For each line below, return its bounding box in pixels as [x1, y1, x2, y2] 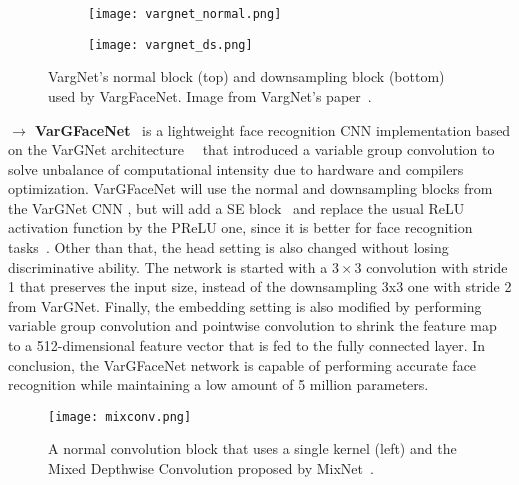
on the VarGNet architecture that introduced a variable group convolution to [8, 139, 495, 160]
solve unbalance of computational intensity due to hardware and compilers [8, 158, 464, 179]
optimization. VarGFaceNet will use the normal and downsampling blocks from [8, 178, 493, 199]
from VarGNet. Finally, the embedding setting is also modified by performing [8, 295, 482, 316]
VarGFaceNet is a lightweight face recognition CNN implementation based [35, 119, 511, 140]
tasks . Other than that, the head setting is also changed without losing [8, 237, 449, 258]
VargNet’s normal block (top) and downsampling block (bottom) [48, 66, 445, 87]
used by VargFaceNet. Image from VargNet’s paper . [48, 85, 372, 106]
